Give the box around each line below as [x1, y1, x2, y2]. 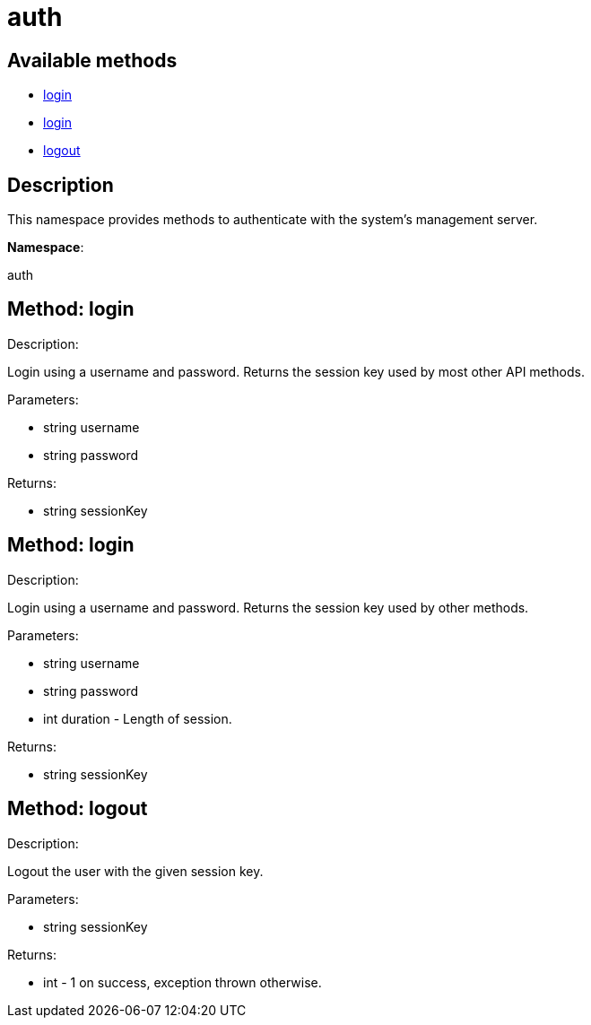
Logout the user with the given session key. [7, 863, 264, 879]
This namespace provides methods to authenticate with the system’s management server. [7, 212, 538, 228]
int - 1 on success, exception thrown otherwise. [43, 974, 322, 990]
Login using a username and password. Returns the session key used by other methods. [7, 599, 529, 615]
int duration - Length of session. [43, 710, 232, 726]
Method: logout [7, 797, 148, 821]
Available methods [7, 48, 178, 72]
